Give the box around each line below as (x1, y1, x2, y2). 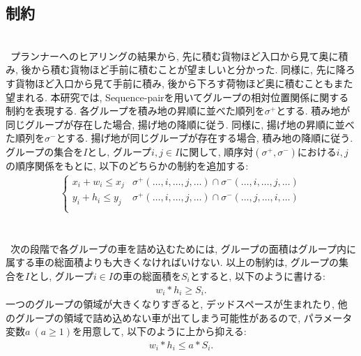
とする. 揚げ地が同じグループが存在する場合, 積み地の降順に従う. (56, 131, 353, 145)
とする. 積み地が (276, 103, 351, 118)
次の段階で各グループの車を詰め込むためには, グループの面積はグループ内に (10, 241, 357, 255)
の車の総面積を (113, 268, 181, 283)
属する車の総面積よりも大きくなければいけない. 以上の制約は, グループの (6, 255, 339, 269)
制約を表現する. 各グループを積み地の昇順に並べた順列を (6, 103, 265, 118)
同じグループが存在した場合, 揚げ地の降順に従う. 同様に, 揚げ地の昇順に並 (6, 117, 345, 131)
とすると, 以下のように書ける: (190, 268, 325, 283)
